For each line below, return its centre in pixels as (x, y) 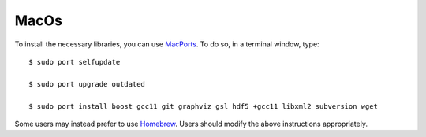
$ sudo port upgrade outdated (87, 84)
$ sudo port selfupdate (75, 62)
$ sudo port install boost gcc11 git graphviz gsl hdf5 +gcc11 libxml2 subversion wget (204, 106)
